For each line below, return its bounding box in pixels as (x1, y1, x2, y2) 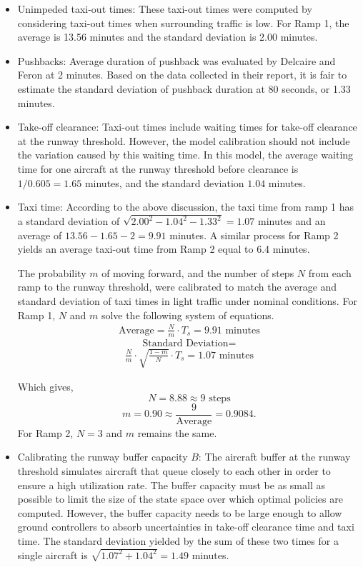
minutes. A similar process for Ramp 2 (169, 227, 339, 242)
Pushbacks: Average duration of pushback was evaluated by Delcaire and (17, 53, 336, 68)
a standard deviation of (17, 214, 120, 228)
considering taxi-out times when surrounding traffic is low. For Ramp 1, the (17, 15, 349, 30)
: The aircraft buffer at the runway (198, 449, 351, 464)
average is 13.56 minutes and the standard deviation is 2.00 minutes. (17, 29, 318, 44)
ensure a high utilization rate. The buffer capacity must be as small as (17, 477, 325, 492)
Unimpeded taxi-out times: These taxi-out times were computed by (17, 1, 312, 16)
